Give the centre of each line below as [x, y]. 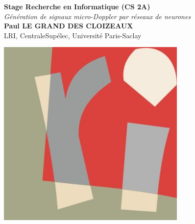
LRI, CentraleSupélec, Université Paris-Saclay [73, 35]
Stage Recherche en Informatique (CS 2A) [77, 6]
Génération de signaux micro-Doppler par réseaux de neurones [97, 16]
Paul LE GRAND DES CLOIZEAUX [69, 26]
